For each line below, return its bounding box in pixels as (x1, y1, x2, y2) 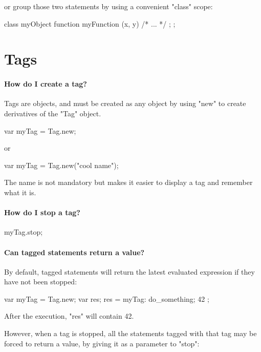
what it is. (4, 187, 36, 197)
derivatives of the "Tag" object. (4, 108, 101, 118)
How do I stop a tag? (4, 207, 80, 218)
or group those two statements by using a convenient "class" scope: (4, 1, 213, 11)
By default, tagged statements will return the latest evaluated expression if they (4, 266, 255, 277)
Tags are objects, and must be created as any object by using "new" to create (4, 98, 246, 109)
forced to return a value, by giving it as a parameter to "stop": (4, 338, 200, 348)
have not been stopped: (4, 276, 77, 287)
